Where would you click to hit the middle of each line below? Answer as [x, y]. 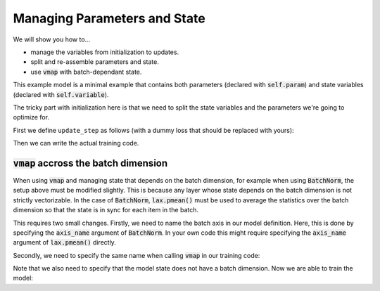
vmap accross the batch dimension [90, 163]
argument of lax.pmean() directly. [64, 242]
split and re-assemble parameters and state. [95, 62]
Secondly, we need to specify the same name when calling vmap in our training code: [137, 255]
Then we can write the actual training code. [76, 143]
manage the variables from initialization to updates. [105, 52]
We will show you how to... [52, 39]
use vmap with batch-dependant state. [86, 72]
